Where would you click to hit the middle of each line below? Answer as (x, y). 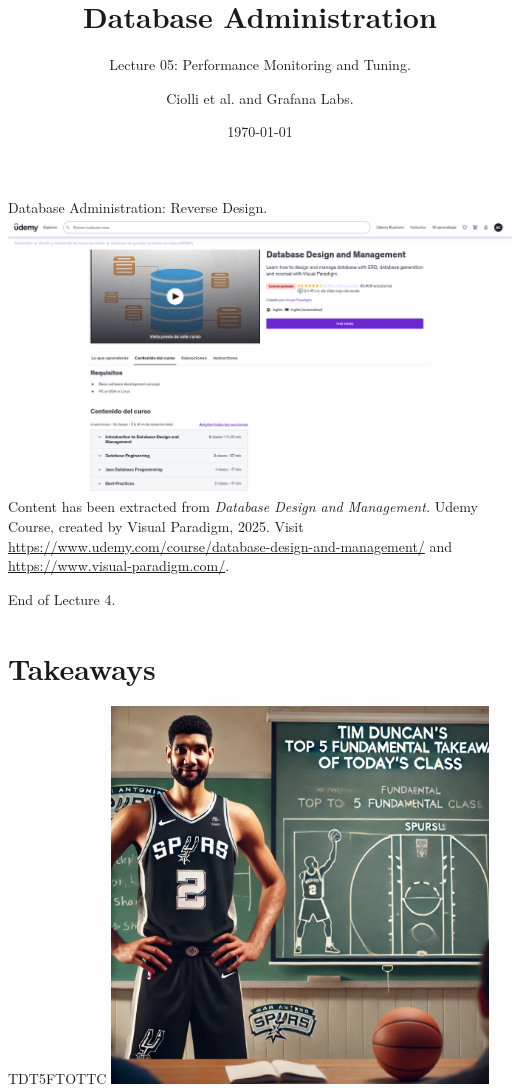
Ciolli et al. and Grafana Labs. (260, 97)
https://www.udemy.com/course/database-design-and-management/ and (230, 545)
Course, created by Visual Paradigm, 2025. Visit (156, 525)
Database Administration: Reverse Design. (138, 206)
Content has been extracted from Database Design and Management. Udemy (243, 506)
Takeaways (82, 667)
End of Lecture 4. (62, 598)
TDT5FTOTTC (57, 1078)
